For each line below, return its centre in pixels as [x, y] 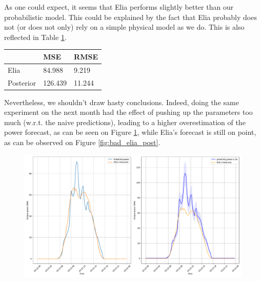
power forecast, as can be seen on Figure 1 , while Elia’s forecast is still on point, [130, 132]
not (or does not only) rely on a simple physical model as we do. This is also [124, 27]
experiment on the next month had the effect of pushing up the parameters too [128, 112]
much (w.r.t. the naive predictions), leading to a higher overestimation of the [125, 122]
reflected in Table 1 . [35, 37]
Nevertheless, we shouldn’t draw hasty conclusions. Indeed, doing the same [122, 102]
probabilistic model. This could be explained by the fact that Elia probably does [130, 17]
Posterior [22, 82]
